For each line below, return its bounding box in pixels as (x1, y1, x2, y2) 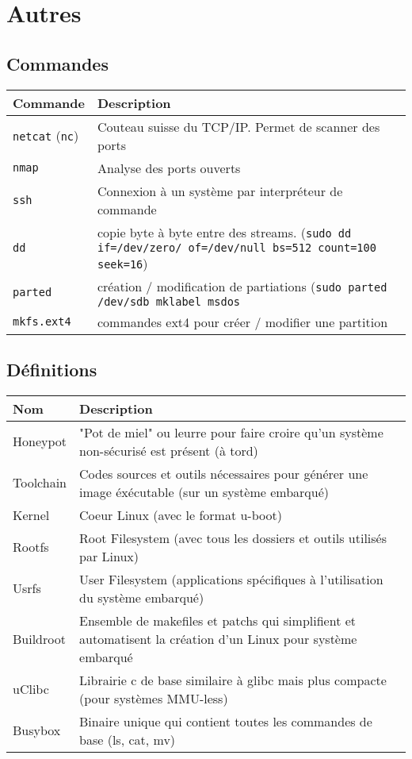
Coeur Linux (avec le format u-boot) (79, 505, 282, 524)
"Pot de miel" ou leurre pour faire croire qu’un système (79, 422, 383, 441)
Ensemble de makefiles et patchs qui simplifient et (79, 611, 357, 630)
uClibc (13, 680, 49, 699)
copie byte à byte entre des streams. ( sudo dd (97, 222, 352, 241)
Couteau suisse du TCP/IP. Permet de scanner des (97, 117, 380, 136)
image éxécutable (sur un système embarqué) (79, 482, 330, 501)
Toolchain (13, 473, 67, 492)
